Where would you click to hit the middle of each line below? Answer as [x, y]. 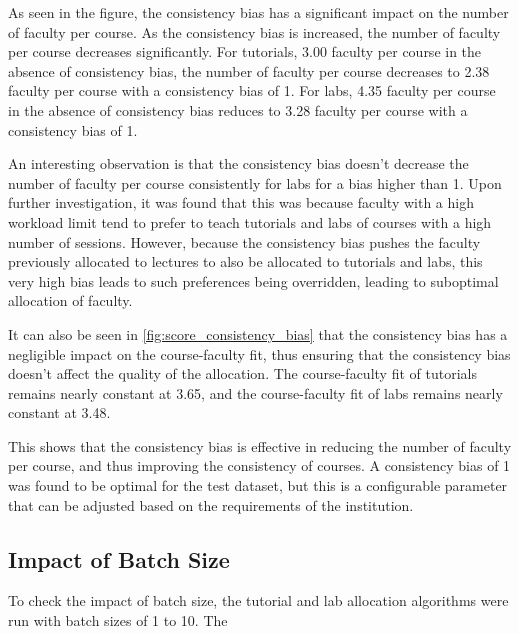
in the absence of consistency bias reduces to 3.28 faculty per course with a [238, 109]
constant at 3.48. [59, 412]
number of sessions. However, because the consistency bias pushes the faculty [244, 241]
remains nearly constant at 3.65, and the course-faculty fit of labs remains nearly [255, 392]
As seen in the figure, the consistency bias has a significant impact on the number [258, 12]
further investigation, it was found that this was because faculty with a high [241, 202]
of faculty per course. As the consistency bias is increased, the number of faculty [254, 31]
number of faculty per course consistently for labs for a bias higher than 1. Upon [255, 182]
